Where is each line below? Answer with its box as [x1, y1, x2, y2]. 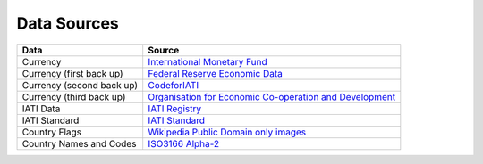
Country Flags [21, 126, 82, 138]
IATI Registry [148, 102, 201, 115]
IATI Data [21, 102, 61, 115]
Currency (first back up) [21, 67, 124, 79]
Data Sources [16, 13, 120, 33]
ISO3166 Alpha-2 [148, 137, 220, 150]
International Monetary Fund [148, 55, 267, 68]
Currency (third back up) [21, 90, 126, 102]
